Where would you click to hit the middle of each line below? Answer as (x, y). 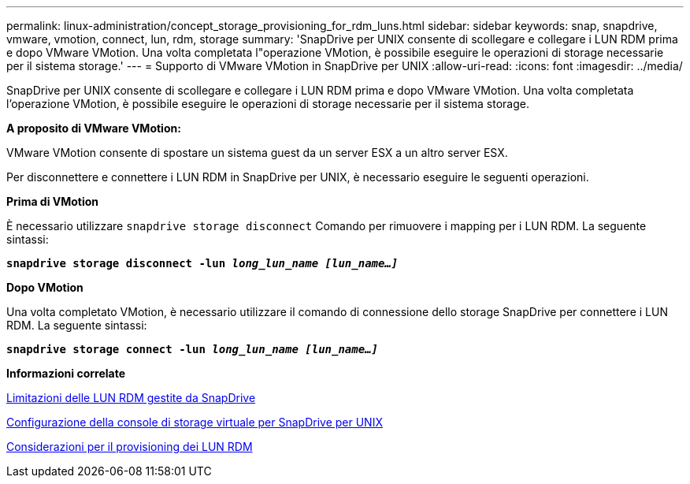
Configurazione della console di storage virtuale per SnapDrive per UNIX (195, 422)
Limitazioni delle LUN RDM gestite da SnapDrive (131, 398)
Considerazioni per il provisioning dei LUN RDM (130, 447)
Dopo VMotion (45, 287)
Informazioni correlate (66, 373)
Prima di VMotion (53, 201)
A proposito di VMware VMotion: (94, 128)
